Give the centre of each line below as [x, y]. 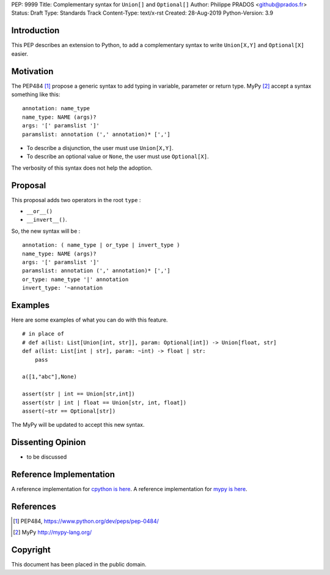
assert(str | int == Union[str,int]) [79, 394]
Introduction [35, 31]
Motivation [32, 71]
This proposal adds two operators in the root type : [76, 200]
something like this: [36, 94]
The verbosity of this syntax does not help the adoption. [82, 168]
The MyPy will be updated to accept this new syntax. [78, 425]
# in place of [43, 334]
